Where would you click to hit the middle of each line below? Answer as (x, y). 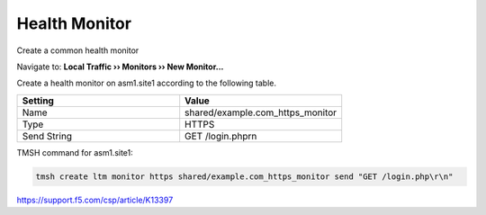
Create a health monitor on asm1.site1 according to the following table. (146, 83)
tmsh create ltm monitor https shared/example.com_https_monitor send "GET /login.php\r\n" (244, 176)
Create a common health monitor (78, 50)
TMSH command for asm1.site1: (75, 152)
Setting (38, 101)
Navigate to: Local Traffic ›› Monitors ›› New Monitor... (120, 67)
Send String (47, 136)
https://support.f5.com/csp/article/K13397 (95, 200)
